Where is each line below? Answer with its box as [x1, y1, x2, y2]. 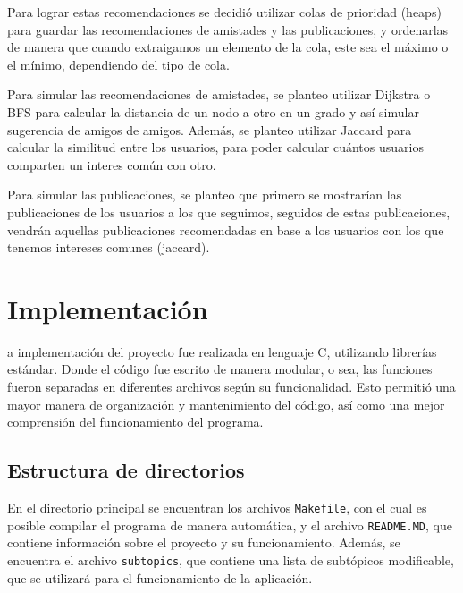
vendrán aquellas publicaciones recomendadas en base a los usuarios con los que [7, 220, 444, 239]
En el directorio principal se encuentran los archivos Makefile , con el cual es [7, 498, 427, 517]
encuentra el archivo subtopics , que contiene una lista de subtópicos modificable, [7, 550, 454, 569]
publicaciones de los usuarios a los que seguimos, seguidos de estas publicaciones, [7, 202, 450, 221]
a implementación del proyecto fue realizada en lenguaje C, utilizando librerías [7, 342, 437, 360]
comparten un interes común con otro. [7, 155, 216, 174]
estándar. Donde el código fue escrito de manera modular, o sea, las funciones [7, 360, 433, 378]
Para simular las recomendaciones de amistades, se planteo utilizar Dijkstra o [7, 85, 431, 104]
